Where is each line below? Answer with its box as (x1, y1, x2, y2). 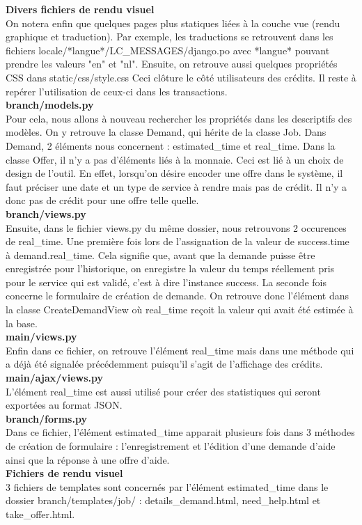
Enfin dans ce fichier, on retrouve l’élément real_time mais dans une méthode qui (6, 343, 354, 357)
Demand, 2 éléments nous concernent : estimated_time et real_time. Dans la (6, 138, 336, 152)
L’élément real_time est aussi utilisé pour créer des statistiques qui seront (6, 384, 321, 398)
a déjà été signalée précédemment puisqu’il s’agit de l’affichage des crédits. (6, 356, 323, 371)
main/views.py (6, 329, 77, 344)
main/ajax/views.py (6, 370, 104, 385)
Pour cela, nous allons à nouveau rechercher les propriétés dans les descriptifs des (6, 111, 352, 125)
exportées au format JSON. (6, 398, 123, 412)
